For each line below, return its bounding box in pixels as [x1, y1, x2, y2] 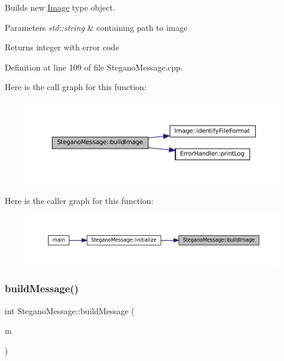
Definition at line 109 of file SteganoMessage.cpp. [5, 60, 183, 73]
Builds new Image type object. [5, 1, 115, 13]
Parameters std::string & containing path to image [5, 21, 188, 33]
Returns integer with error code [5, 41, 120, 53]
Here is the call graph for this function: [5, 81, 147, 93]
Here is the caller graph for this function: [5, 194, 154, 207]
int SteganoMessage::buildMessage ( [5, 304, 135, 317]
